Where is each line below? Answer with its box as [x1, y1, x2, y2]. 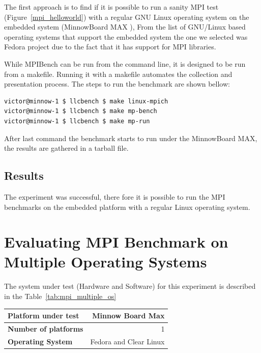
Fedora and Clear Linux [90, 336, 165, 346]
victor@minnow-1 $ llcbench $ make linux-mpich [4, 97, 168, 105]
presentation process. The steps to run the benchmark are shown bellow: [4, 78, 230, 89]
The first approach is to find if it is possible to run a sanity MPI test [4, 2, 219, 12]
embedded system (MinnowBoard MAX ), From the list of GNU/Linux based [4, 21, 246, 32]
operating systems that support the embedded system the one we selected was [4, 31, 248, 42]
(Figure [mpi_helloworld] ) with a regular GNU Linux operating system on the [4, 11, 249, 22]
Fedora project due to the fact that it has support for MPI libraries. [4, 41, 216, 52]
